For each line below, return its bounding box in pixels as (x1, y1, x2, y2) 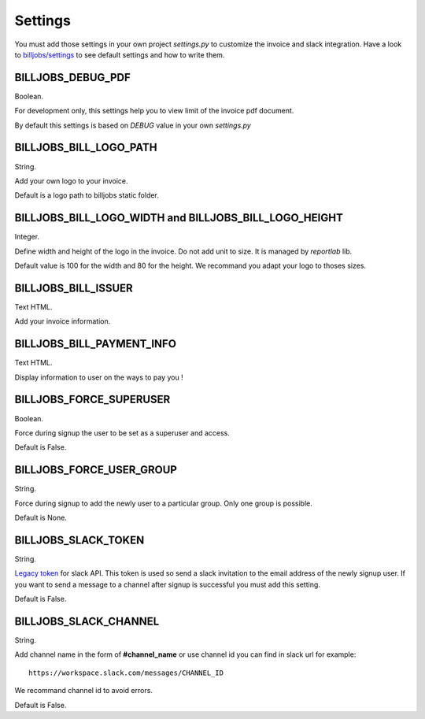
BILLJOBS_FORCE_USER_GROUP (14, 463, 177, 476)
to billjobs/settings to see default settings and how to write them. (14, 50, 225, 59)
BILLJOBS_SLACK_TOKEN (14, 533, 145, 547)
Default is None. (14, 513, 67, 522)
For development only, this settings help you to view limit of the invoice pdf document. (14, 106, 294, 116)
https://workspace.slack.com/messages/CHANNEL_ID (28, 668, 224, 677)
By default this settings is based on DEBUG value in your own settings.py (14, 120, 251, 130)
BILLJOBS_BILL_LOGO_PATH (14, 141, 157, 154)
